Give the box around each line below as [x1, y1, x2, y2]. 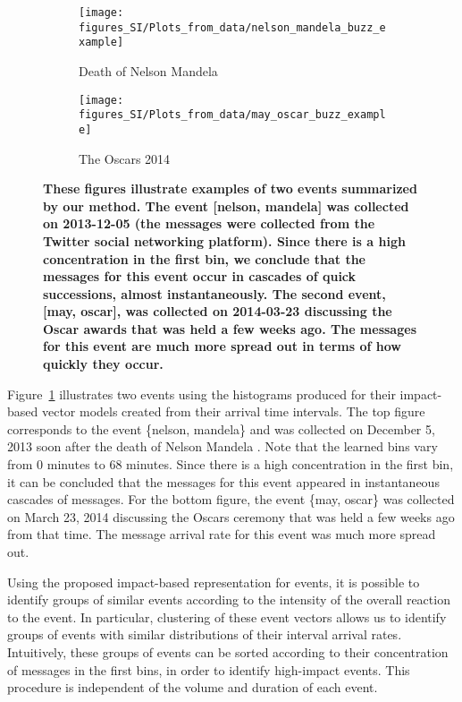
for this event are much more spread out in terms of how [43, 337, 401, 355]
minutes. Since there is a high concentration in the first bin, [126, 455, 454, 474]
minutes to [46, 455, 105, 474]
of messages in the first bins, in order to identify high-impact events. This [7, 660, 410, 679]
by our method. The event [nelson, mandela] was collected [43, 196, 409, 215]
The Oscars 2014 [79, 149, 171, 167]
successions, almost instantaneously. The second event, [43, 284, 386, 303]
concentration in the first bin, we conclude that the [43, 249, 366, 268]
